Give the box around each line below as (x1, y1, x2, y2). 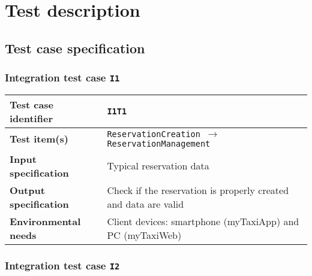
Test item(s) (10, 132, 68, 146)
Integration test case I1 (5, 70, 120, 85)
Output (10, 183, 45, 197)
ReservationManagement (107, 138, 211, 148)
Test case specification (5, 38, 145, 57)
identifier (10, 111, 53, 125)
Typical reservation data (107, 159, 209, 173)
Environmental (10, 214, 81, 228)
